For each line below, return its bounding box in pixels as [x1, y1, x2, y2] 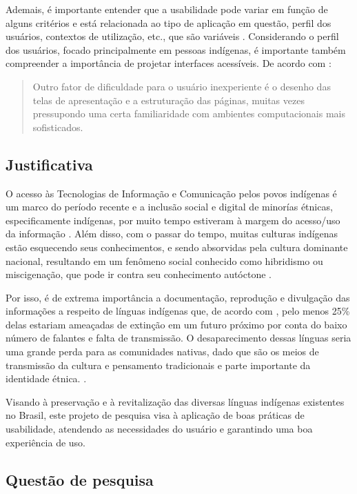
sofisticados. [32, 119, 83, 134]
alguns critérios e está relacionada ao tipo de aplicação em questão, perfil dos [6, 15, 331, 30]
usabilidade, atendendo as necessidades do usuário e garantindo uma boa [6, 422, 313, 436]
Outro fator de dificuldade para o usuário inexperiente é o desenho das [32, 79, 331, 93]
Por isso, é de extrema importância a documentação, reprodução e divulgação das [6, 290, 350, 304]
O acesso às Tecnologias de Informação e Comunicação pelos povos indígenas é [6, 186, 337, 200]
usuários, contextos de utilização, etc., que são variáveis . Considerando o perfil [6, 29, 339, 43]
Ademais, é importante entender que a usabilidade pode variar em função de [6, 2, 328, 16]
